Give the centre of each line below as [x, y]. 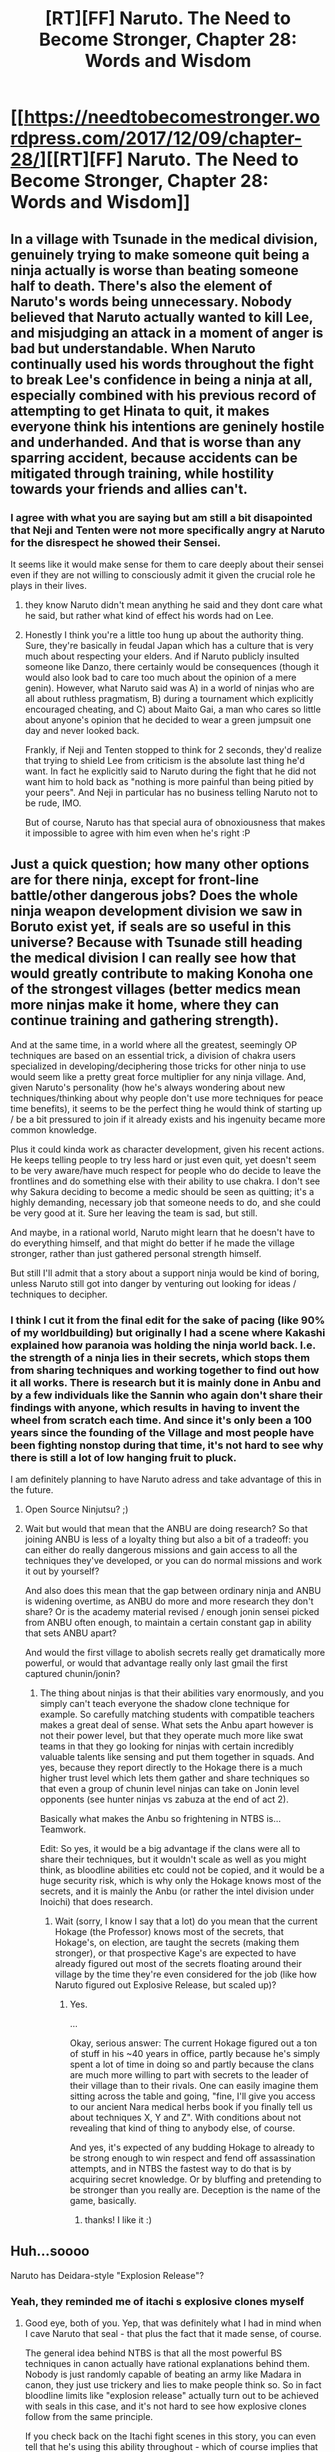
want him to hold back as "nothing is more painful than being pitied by [169, 781]
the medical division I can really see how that [153, 958]
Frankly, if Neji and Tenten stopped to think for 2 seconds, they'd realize [173, 749]
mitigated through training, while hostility [142, 473]
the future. [32, 1489]
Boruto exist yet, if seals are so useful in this [151, 927]
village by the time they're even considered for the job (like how [185, 1974]
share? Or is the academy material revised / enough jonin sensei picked [172, 1611]
